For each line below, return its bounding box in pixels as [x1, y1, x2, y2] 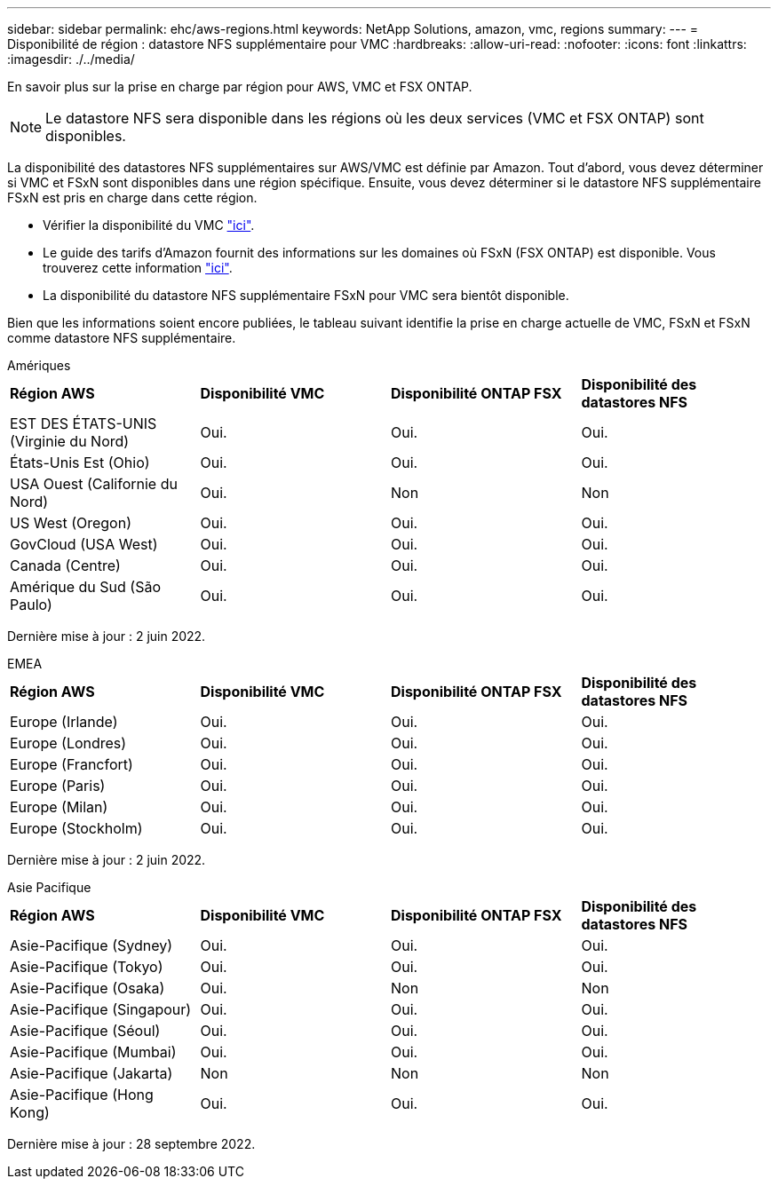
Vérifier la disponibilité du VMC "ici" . [43, 217, 255, 233]
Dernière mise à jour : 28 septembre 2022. [7, 1136, 256, 1151]
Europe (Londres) [10, 734, 127, 752]
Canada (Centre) [10, 557, 121, 574]
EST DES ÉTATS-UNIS [10, 415, 157, 432]
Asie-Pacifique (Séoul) [10, 1022, 161, 1040]
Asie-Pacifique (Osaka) [10, 979, 165, 997]
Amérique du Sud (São [10, 578, 161, 596]
